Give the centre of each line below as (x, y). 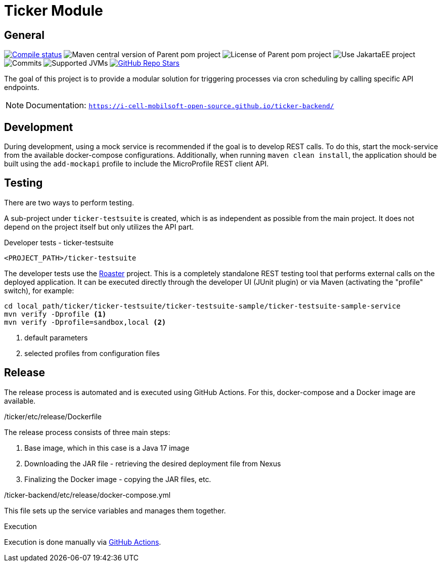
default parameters (56, 337)
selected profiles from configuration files (92, 353)
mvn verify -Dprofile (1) (55, 314)
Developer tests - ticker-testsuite (59, 242)
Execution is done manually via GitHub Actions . (83, 542)
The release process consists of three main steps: (87, 432)
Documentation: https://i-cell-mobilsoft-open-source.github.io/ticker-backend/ (180, 105)
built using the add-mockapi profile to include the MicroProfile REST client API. (136, 164)
